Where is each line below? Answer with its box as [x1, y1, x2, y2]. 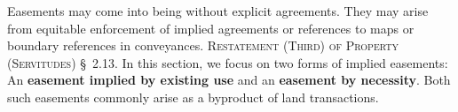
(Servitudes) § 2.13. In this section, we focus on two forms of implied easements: [7, 53, 448, 71]
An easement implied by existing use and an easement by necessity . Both [7, 71, 451, 89]
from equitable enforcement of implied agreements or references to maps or [7, 19, 415, 37]
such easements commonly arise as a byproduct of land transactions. [7, 87, 379, 106]
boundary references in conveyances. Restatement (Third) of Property [7, 36, 399, 55]
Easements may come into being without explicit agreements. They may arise [7, 2, 429, 19]
